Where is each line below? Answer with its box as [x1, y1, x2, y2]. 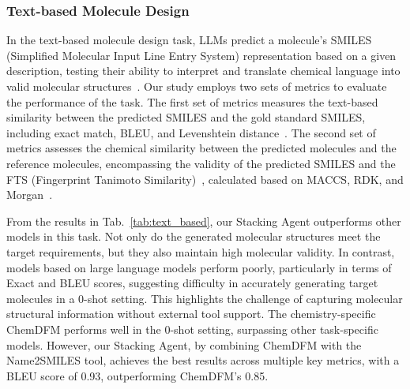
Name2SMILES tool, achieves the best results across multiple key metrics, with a [6, 352, 400, 368]
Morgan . [6, 186, 53, 203]
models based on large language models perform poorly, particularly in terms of [6, 259, 392, 275]
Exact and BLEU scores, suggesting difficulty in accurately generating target [6, 275, 378, 291]
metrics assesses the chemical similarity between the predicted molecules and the [6, 140, 397, 156]
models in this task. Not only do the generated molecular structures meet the [6, 228, 381, 245]
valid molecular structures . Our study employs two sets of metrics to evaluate [6, 78, 387, 94]
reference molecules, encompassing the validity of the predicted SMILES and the [6, 155, 396, 171]
